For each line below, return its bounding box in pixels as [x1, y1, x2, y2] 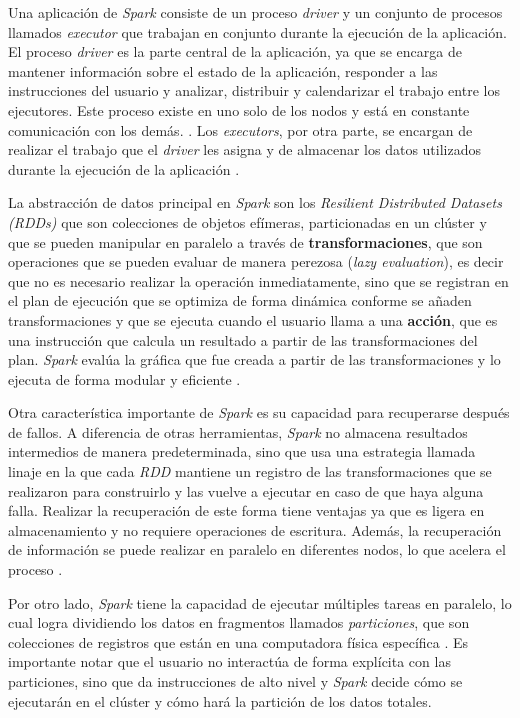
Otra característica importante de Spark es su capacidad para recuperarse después [8, 402, 510, 423]
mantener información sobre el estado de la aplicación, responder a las [8, 60, 438, 81]
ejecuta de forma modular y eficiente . [8, 368, 241, 389]
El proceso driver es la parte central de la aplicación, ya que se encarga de [8, 41, 462, 62]
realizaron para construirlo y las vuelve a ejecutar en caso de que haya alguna [8, 480, 484, 501]
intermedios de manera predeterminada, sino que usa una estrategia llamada [8, 441, 476, 462]
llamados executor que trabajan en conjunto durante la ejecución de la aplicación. [8, 21, 507, 42]
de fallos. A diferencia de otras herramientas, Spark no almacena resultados [8, 421, 468, 442]
